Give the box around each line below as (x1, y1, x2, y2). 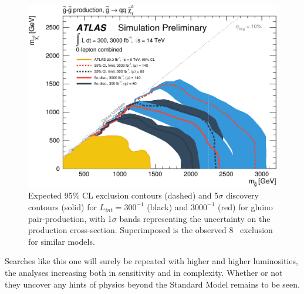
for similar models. (28, 235, 95, 247)
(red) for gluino (218, 200, 273, 213)
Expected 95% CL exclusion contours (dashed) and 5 (28, 189, 219, 201)
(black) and (147, 200, 188, 213)
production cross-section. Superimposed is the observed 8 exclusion (28, 224, 273, 236)
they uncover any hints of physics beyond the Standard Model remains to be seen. (5, 278, 300, 290)
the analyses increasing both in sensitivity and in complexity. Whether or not (5, 266, 283, 278)
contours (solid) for (28, 200, 97, 213)
